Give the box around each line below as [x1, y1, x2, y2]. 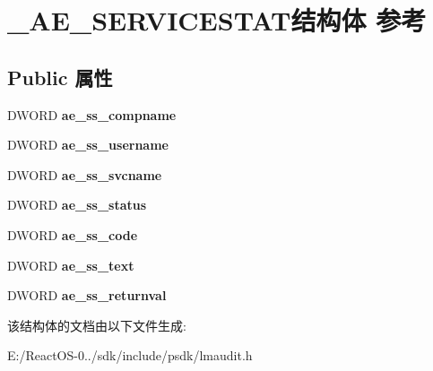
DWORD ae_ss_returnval [7, 286, 167, 305]
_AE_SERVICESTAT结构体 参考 [7, 2, 427, 39]
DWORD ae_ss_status [7, 195, 147, 214]
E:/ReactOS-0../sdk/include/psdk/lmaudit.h [7, 346, 253, 365]
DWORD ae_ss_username [7, 135, 169, 154]
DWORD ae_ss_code [7, 225, 138, 244]
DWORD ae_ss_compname [7, 105, 177, 124]
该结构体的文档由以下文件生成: [7, 315, 186, 334]
